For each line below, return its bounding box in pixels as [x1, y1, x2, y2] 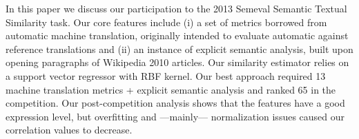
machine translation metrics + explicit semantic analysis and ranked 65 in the [6, 82, 336, 96]
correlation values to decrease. [6, 122, 133, 137]
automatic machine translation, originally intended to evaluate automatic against [6, 28, 349, 43]
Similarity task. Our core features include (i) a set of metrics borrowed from [6, 14, 327, 29]
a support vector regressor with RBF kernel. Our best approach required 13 [6, 68, 326, 83]
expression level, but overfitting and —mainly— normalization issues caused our [6, 109, 345, 123]
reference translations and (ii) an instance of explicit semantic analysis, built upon [6, 41, 353, 56]
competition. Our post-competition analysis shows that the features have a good [6, 96, 345, 110]
